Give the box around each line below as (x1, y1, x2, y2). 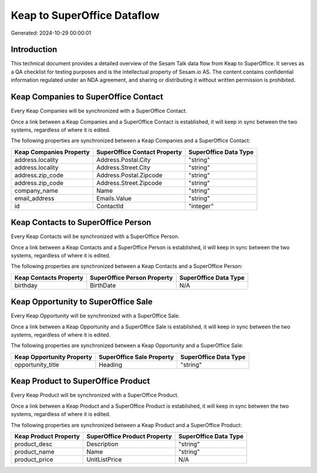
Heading (99, 360, 123, 368)
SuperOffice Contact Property (96, 147, 182, 156)
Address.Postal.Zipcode (96, 171, 163, 179)
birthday (14, 281, 38, 289)
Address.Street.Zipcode (96, 179, 163, 187)
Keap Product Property (14, 432, 80, 440)
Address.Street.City (96, 163, 151, 172)
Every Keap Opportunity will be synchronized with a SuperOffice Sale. (11, 312, 180, 320)
